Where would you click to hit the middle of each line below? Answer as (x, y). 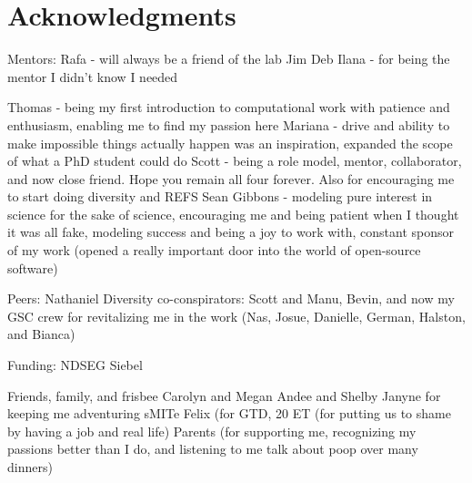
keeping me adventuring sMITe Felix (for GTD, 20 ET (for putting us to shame (229, 413)
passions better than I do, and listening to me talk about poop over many (213, 449)
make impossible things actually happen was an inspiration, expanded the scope (230, 143)
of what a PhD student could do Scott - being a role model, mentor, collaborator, (235, 161)
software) (33, 267)
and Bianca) (41, 334)
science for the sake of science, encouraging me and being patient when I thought (233, 214)
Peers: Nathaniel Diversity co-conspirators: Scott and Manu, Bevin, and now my (231, 298)
